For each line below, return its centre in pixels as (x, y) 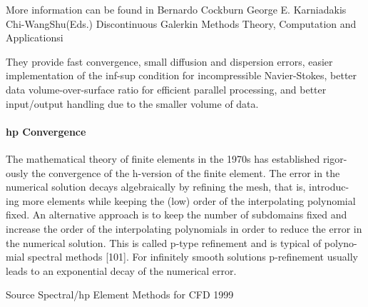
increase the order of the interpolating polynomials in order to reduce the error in (184, 228)
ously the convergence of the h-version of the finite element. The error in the (173, 172)
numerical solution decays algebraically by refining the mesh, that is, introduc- (178, 187)
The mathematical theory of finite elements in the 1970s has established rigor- (177, 158)
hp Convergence (46, 131)
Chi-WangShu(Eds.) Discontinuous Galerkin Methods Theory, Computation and (181, 23)
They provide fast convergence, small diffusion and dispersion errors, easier (169, 61)
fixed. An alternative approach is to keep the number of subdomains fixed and (177, 215)
